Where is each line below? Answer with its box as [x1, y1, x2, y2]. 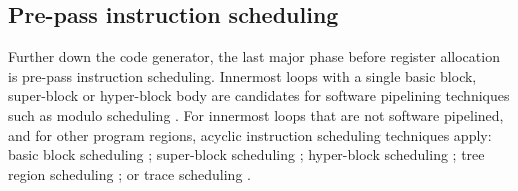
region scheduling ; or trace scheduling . [8, 163, 251, 184]
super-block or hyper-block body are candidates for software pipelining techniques [8, 85, 510, 106]
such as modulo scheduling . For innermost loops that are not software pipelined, [8, 104, 504, 125]
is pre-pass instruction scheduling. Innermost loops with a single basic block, [8, 65, 477, 86]
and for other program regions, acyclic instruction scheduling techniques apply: [8, 124, 492, 145]
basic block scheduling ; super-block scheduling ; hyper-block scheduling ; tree [8, 144, 485, 165]
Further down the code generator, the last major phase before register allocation [8, 46, 500, 67]
